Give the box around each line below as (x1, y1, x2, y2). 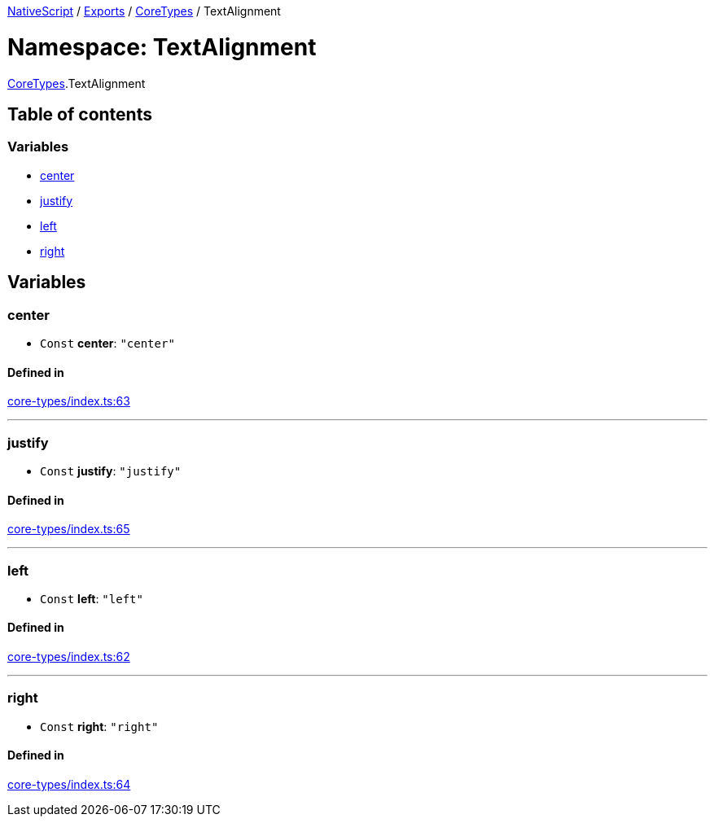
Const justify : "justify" (40, 463, 182, 478)
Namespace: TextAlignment (7, 33, 317, 61)
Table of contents (7, 103, 152, 125)
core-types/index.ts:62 (7, 650, 130, 664)
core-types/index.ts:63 (7, 394, 130, 409)
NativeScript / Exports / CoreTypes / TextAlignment (7, 4, 281, 18)
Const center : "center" (40, 335, 175, 350)
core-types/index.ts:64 (7, 777, 131, 792)
